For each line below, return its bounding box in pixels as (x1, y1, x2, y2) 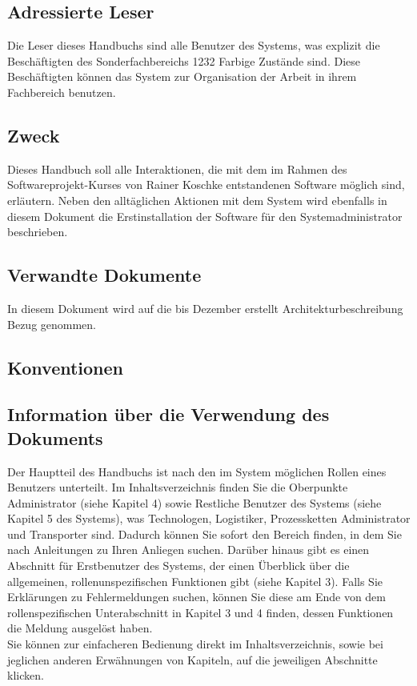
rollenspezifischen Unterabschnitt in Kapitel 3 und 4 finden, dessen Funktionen (7, 604, 394, 620)
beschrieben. (7, 223, 68, 240)
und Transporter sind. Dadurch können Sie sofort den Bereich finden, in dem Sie (7, 525, 402, 542)
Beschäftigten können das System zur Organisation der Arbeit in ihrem (7, 68, 357, 85)
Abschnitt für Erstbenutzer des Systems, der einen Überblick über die (7, 557, 350, 574)
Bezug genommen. (7, 315, 97, 332)
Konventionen (7, 355, 124, 379)
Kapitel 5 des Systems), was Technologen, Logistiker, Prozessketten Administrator (7, 510, 411, 527)
